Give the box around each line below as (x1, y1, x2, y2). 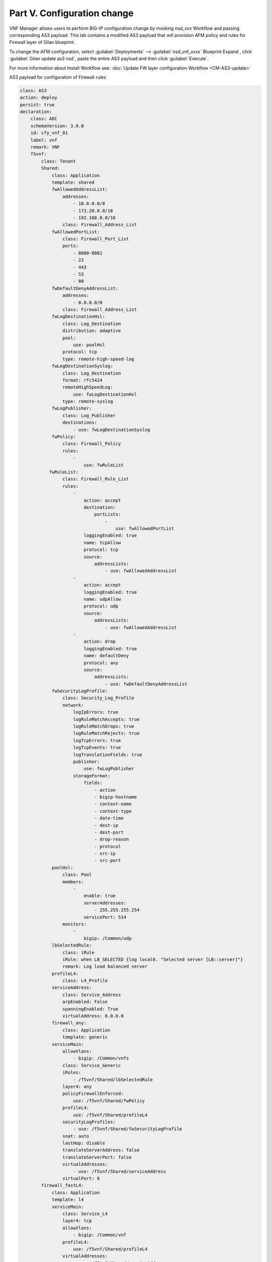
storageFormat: (73, 773, 111, 778)
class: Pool (62, 872, 92, 878)
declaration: (20, 109, 52, 115)
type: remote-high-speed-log (62, 356, 134, 362)
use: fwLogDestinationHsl (73, 391, 137, 397)
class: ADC (30, 116, 57, 122)
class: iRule (62, 950, 95, 955)
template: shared (51, 179, 95, 185)
